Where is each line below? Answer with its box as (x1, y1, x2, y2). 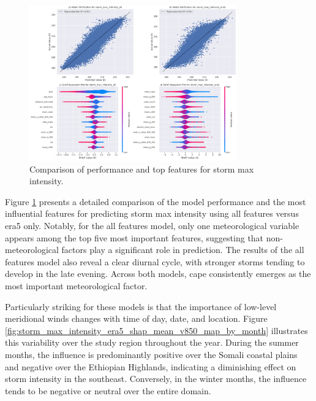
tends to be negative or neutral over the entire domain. (5, 384, 211, 397)
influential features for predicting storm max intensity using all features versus (5, 207, 299, 220)
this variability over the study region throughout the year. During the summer (5, 336, 299, 349)
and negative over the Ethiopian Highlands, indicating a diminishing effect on (5, 360, 296, 373)
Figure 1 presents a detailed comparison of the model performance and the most (5, 195, 306, 208)
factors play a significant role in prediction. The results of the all (61, 243, 304, 256)
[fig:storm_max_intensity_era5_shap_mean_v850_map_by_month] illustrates (5, 324, 308, 337)
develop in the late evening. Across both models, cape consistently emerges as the (5, 267, 311, 280)
